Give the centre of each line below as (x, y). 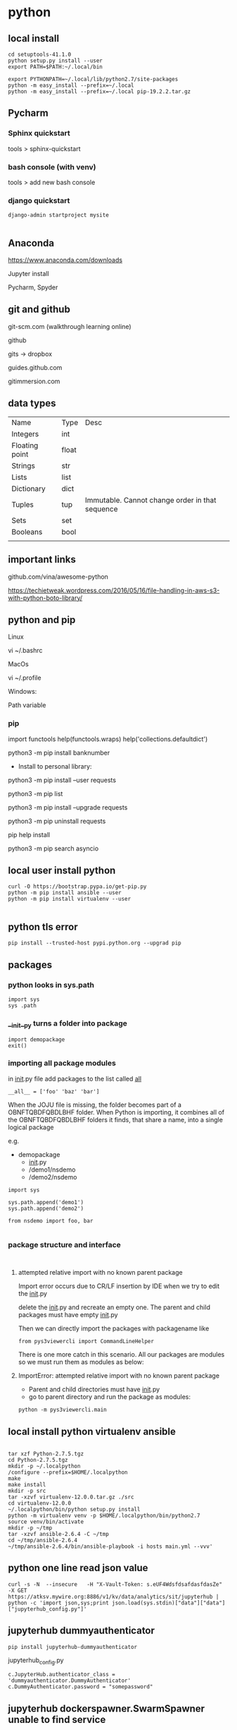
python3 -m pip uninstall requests (57, 821)
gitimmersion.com (34, 381)
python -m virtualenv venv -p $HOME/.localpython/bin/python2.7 (104, 1515)
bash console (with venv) (52, 167)
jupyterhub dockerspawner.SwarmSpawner (107, 1708)
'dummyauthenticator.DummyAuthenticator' (70, 1681)
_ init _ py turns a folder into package (68, 1024)
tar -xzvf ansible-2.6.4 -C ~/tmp (59, 1534)
